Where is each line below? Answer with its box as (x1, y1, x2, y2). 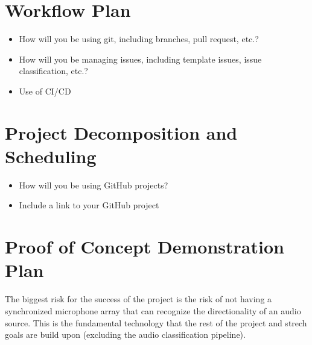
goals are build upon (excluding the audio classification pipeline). (5, 328, 246, 341)
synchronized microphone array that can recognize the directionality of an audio (5, 304, 301, 317)
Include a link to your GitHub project (19, 199, 159, 211)
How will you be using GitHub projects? (19, 178, 168, 191)
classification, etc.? (19, 64, 88, 77)
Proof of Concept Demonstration (5, 234, 284, 259)
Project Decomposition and (5, 120, 238, 145)
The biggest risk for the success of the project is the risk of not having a (5, 293, 272, 305)
